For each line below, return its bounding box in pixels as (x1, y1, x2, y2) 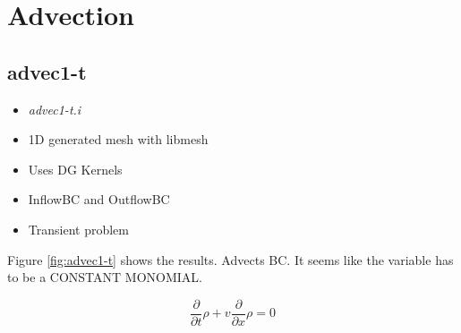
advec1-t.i (28, 99, 81, 118)
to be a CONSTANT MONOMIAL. (7, 268, 202, 286)
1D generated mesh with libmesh (28, 130, 209, 149)
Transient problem (28, 219, 129, 238)
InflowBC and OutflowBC (28, 190, 170, 209)
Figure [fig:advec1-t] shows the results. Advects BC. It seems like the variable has (7, 250, 454, 269)
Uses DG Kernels (28, 159, 123, 178)
